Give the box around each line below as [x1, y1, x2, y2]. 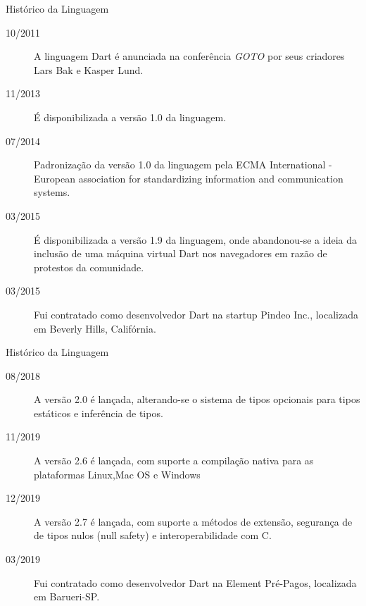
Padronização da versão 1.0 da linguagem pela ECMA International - [34, 157, 332, 172]
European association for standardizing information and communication [34, 171, 343, 185]
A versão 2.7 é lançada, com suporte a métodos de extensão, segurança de [34, 514, 353, 528]
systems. [34, 185, 70, 199]
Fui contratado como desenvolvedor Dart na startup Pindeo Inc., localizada [34, 307, 358, 321]
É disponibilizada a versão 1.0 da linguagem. [34, 109, 227, 124]
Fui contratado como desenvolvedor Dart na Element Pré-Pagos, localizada [34, 575, 357, 590]
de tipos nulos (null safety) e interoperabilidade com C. [34, 528, 272, 543]
